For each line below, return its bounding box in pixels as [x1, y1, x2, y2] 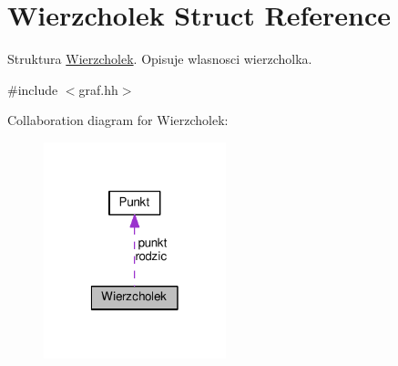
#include [7, 79, 58, 99]
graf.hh [78, 79, 118, 99]
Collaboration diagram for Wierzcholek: [7, 110, 229, 130]
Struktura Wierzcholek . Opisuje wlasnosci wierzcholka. [7, 49, 312, 68]
